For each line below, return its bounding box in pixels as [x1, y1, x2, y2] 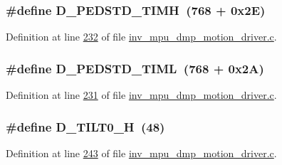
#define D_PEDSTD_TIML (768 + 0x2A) [6, 59, 264, 77]
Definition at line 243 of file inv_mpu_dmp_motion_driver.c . [6, 145, 277, 160]
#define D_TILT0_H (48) [6, 117, 165, 135]
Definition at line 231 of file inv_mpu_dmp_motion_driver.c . [6, 87, 277, 102]
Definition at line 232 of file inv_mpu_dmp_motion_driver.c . [6, 29, 277, 44]
